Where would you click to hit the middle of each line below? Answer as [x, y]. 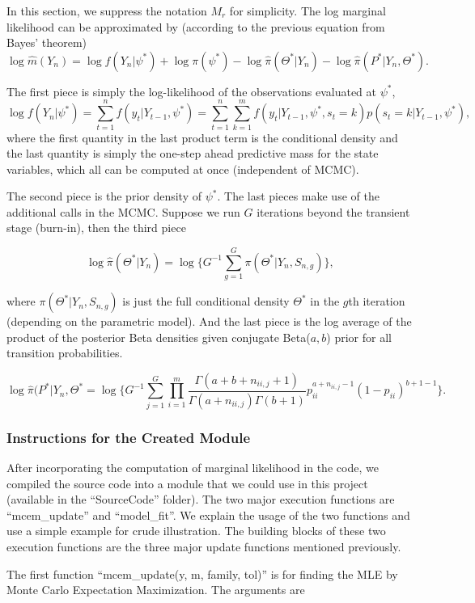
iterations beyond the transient [333, 211]
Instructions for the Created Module [129, 437]
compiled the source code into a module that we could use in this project [187, 483]
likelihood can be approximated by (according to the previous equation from [196, 26]
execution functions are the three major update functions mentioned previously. [204, 547]
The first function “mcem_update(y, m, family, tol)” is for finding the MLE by [202, 573]
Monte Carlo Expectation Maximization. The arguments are [156, 590]
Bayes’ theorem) [47, 42]
